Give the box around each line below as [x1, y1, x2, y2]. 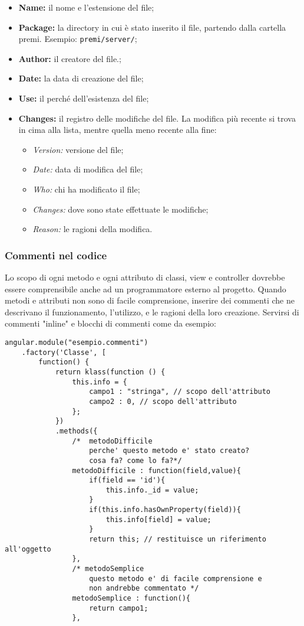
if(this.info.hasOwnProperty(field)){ [89, 506, 241, 514]
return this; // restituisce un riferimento [89, 535, 266, 544]
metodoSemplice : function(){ [72, 594, 190, 603]
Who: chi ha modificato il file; [32, 183, 140, 195]
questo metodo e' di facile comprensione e [89, 574, 262, 583]
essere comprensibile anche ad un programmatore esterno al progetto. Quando [5, 282, 286, 295]
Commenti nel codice [5, 247, 107, 262]
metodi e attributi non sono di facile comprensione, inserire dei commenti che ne [5, 294, 295, 307]
